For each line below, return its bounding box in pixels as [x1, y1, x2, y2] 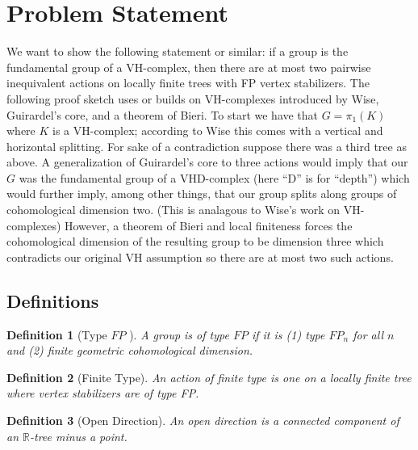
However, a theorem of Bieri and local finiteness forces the [65, 217, 353, 233]
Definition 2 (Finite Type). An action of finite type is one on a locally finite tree [6, 368, 412, 385]
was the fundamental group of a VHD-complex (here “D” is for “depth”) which [19, 169, 410, 186]
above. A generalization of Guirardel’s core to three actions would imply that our [6, 154, 408, 170]
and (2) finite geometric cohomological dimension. [6, 342, 253, 359]
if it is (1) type [251, 326, 325, 343]
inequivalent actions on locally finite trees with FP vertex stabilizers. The [6, 74, 370, 91]
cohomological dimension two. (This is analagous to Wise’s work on [6, 201, 341, 218]
